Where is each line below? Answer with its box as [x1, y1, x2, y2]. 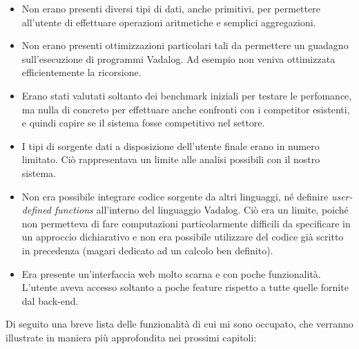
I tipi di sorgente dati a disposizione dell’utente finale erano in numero [21, 138, 320, 153]
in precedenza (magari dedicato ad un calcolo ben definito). [21, 243, 273, 257]
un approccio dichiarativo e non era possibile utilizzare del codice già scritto [21, 229, 344, 244]
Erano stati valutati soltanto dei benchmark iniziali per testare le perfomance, [21, 88, 352, 102]
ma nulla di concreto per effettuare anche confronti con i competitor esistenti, [21, 102, 350, 116]
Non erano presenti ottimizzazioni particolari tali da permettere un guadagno [21, 38, 349, 53]
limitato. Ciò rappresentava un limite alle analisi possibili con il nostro [21, 152, 320, 167]
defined [21, 202, 52, 217]
